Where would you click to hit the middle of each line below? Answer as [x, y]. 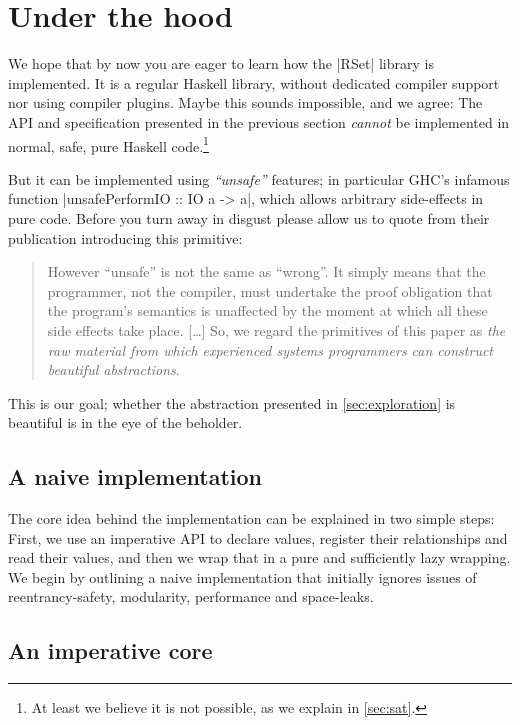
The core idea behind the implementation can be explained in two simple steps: [251, 518]
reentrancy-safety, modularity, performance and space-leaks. [191, 596]
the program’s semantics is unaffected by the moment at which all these [267, 310]
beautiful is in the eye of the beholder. [125, 422]
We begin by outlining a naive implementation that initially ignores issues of [242, 576]
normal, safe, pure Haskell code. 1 [108, 144]
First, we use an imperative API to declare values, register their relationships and [258, 537]
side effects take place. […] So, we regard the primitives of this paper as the [276, 329]
